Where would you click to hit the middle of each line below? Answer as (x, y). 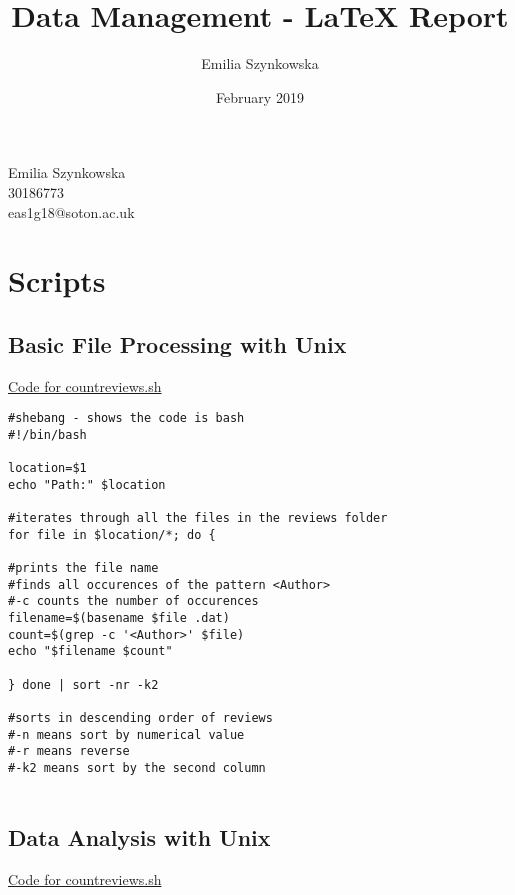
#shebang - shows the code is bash (126, 418)
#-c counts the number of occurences (133, 601)
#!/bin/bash (47, 434)
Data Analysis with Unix (139, 836)
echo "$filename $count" (90, 651)
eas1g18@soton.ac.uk (71, 211)
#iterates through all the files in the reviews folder (198, 518)
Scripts (57, 280)
